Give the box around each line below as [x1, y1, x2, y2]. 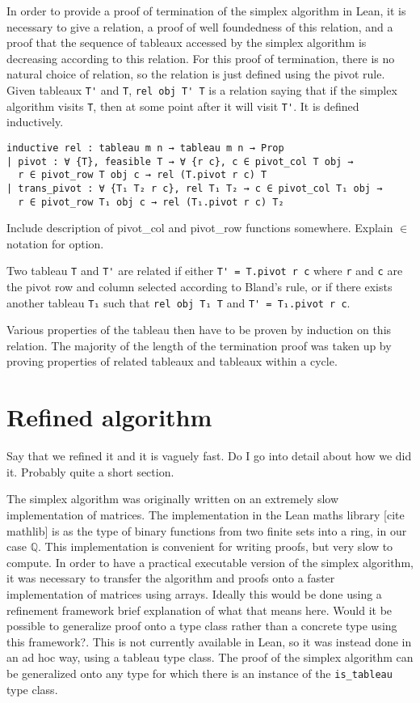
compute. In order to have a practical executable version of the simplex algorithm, [6, 553, 414, 570]
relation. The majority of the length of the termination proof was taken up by [6, 337, 392, 354]
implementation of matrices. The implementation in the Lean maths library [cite [6, 506, 405, 523]
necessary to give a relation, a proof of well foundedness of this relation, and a [6, 18, 393, 35]
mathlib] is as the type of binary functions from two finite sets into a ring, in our [6, 522, 407, 539]
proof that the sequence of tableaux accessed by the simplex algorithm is [6, 34, 367, 51]
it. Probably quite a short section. [6, 463, 174, 480]
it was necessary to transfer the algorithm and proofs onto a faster [6, 570, 335, 587]
